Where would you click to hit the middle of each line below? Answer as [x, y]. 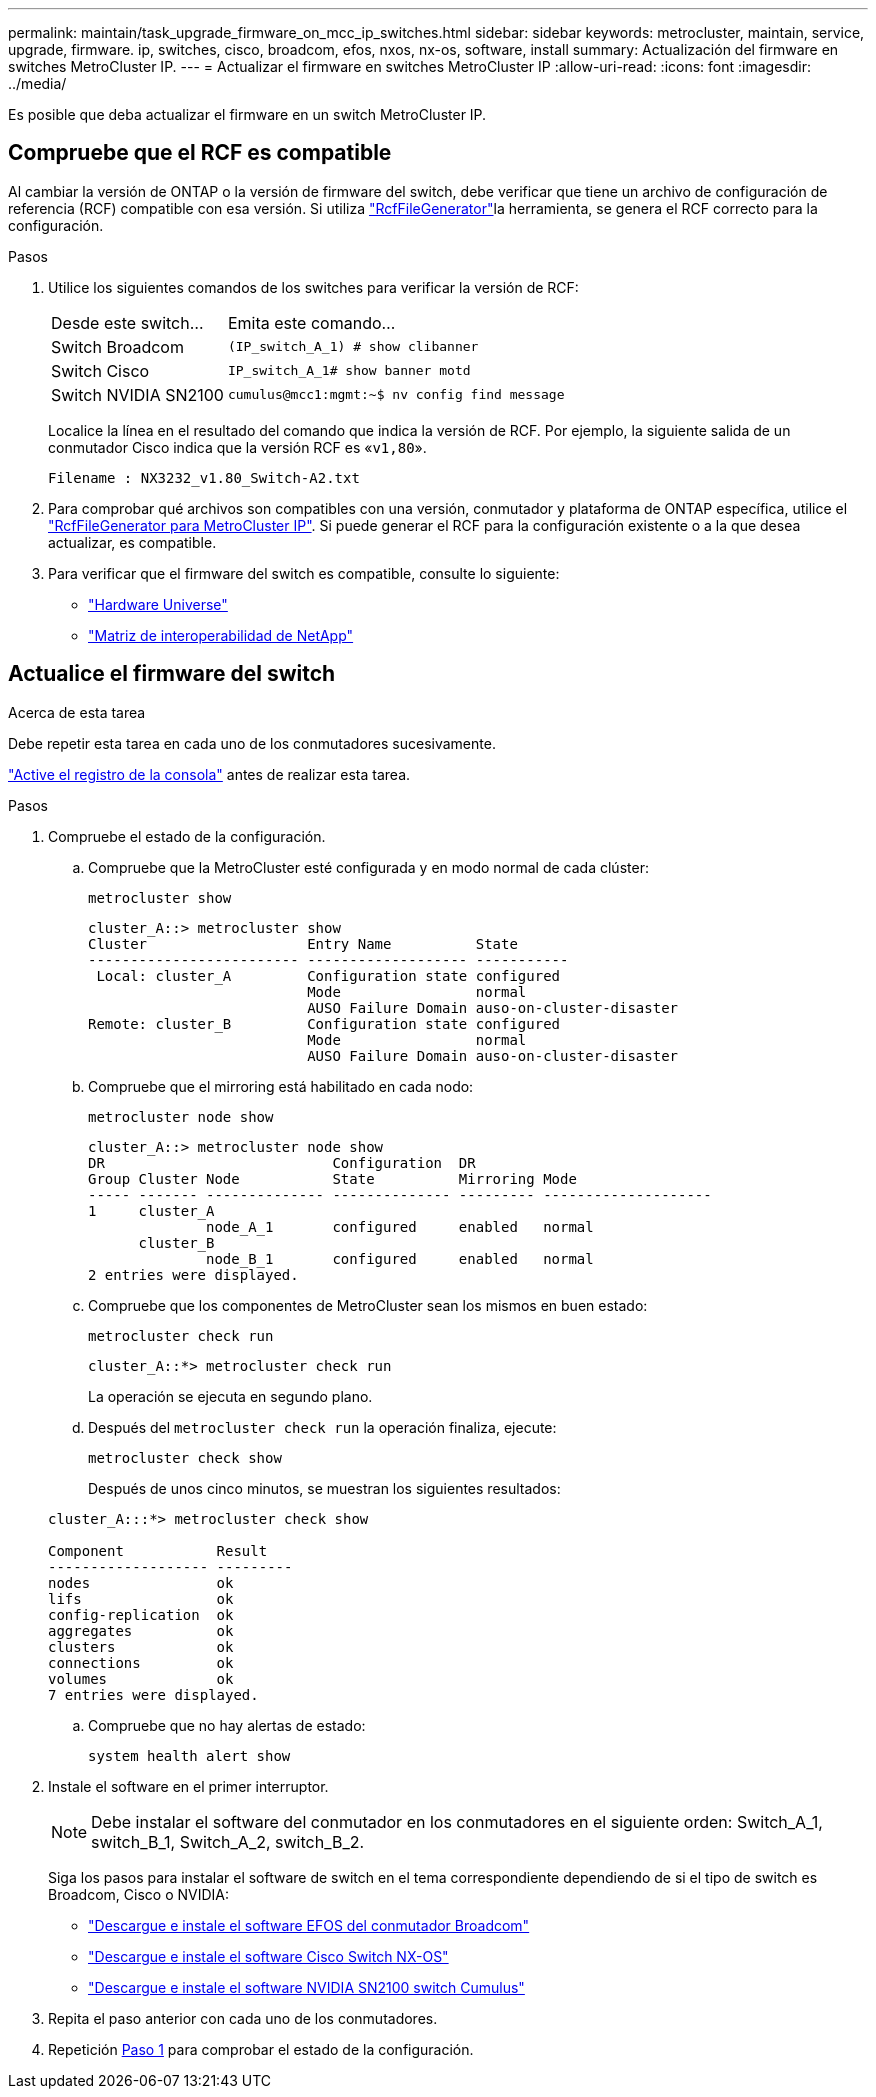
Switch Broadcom [117, 346]
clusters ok [141, 1646]
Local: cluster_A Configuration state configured [328, 975]
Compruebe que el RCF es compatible [200, 153]
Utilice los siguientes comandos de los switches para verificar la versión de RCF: [313, 287]
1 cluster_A [151, 1210]
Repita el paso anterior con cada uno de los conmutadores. [243, 2018]
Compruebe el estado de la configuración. [187, 836]
